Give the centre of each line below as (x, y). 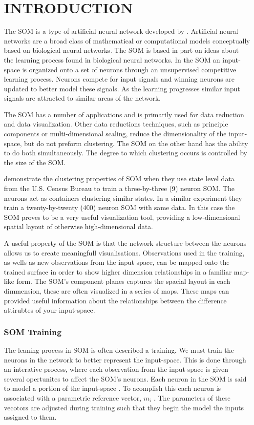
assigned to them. (30, 417)
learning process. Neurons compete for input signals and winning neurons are (119, 79)
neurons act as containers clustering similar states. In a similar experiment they (123, 198)
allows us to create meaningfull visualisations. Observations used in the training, (124, 252)
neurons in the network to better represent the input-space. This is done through (125, 359)
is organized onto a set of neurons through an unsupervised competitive (129, 69)
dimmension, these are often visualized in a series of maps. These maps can (116, 290)
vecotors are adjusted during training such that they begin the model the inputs (124, 407)
